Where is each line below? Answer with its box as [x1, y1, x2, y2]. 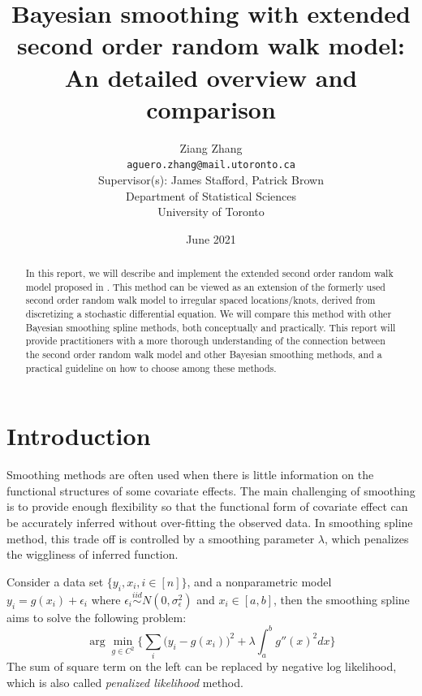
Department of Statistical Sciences [126, 187, 296, 204]
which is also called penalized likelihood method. [6, 673, 243, 690]
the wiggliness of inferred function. [6, 546, 179, 563]
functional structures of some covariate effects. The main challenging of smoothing [6, 482, 416, 499]
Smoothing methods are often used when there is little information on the [6, 466, 374, 483]
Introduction [6, 419, 151, 452]
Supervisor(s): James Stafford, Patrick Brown [98, 171, 324, 188]
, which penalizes [325, 530, 409, 547]
